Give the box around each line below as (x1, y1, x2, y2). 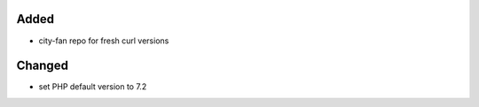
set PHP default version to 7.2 (38, 81, 147, 92)
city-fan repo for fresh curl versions (38, 35, 169, 46)
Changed (16, 58, 68, 73)
